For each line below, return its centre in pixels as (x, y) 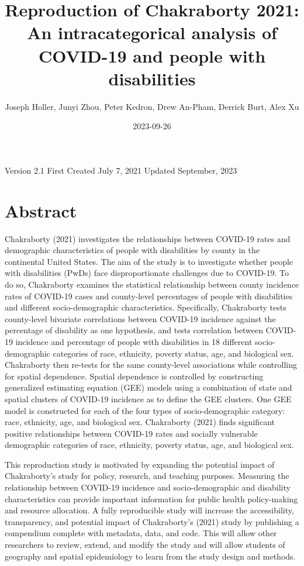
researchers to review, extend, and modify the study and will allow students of (145, 545)
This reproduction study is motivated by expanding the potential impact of (140, 464)
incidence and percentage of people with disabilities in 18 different (134, 341)
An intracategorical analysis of (152, 32)
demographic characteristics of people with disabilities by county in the (132, 250)
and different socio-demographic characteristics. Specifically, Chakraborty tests (146, 307)
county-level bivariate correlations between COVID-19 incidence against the (140, 318)
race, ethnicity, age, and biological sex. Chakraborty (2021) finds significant (140, 422)
